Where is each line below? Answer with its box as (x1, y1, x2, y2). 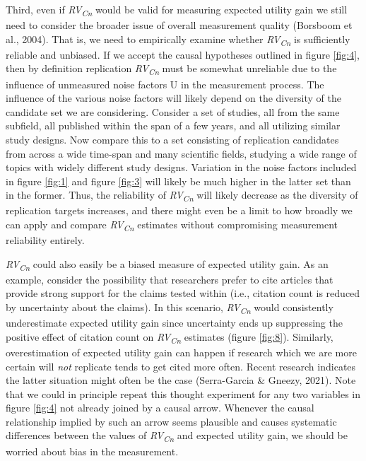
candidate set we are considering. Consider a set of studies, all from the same (6, 104, 340, 119)
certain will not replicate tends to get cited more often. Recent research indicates (6, 358, 356, 373)
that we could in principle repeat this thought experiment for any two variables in (6, 386, 361, 401)
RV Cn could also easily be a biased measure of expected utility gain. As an (6, 256, 329, 273)
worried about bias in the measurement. (6, 443, 179, 458)
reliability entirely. (6, 233, 85, 247)
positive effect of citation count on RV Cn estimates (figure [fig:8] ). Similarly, (6, 329, 333, 346)
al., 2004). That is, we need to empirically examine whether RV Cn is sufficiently (6, 31, 350, 48)
